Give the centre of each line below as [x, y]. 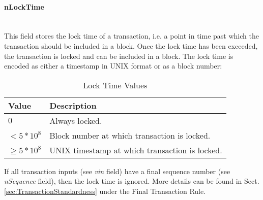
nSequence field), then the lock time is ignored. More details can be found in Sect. [132, 181]
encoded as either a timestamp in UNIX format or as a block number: [113, 66]
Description [73, 105]
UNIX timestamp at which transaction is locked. [136, 150]
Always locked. [76, 120]
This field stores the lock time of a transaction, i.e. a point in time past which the [131, 36]
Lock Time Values [115, 85]
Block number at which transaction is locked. [130, 135]
